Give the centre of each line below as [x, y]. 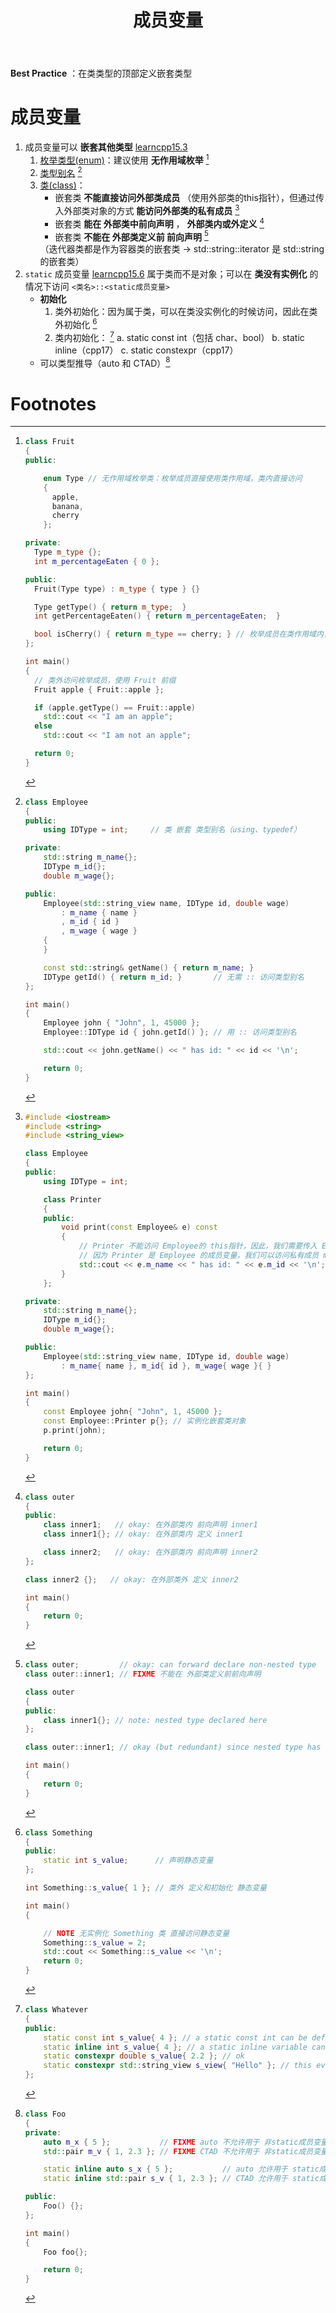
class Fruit [49, 442]
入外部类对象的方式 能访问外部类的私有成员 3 [147, 210]
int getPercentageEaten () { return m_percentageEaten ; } [157, 616]
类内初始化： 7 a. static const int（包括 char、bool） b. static [179, 336]
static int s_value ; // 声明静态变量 [128, 1861]
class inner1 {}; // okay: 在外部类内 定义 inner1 [143, 1534]
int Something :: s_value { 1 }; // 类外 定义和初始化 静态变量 [145, 1888]
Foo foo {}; [66, 2252]
